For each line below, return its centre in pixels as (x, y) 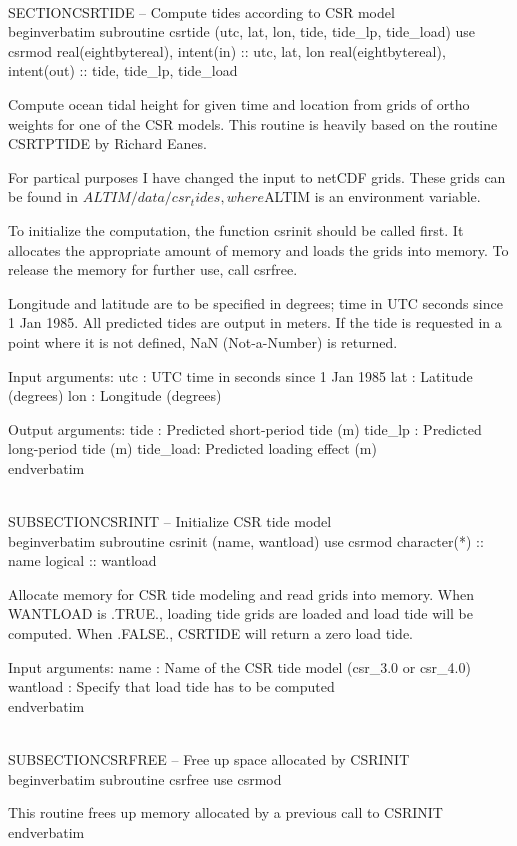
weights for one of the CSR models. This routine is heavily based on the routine (253, 123)
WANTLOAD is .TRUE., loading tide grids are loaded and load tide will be (240, 613)
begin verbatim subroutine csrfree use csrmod (145, 778)
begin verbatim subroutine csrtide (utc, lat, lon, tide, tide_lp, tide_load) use (242, 31)
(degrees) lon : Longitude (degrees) (115, 395)
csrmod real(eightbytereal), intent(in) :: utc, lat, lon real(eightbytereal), (227, 50)
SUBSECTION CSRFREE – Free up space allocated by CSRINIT (209, 759)
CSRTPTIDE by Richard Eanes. (107, 143)
